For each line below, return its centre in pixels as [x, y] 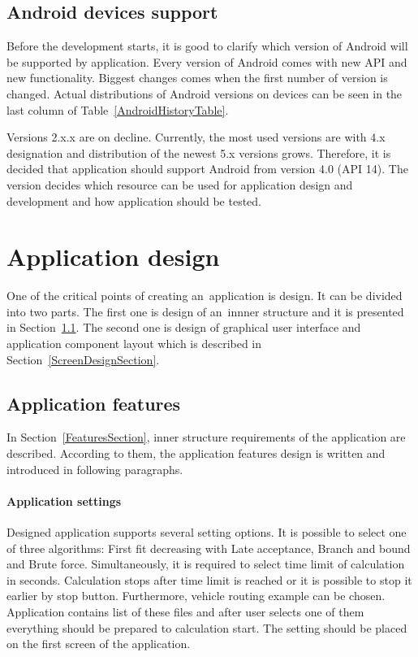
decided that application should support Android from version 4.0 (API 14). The [207, 169]
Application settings [64, 500]
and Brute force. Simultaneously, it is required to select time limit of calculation [206, 564]
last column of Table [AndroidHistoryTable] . [118, 109]
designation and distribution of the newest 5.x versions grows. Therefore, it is [199, 152]
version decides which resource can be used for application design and [180, 184]
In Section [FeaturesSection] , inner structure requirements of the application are [206, 437]
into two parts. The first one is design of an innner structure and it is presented [205, 311]
